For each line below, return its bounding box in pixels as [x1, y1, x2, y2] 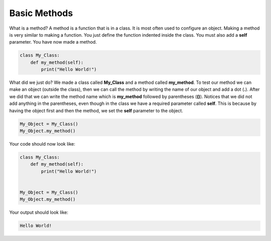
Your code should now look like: [9, 141, 75, 147]
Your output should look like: [9, 209, 69, 215]
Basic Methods [9, 8, 73, 19]
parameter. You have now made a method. [9, 39, 97, 45]
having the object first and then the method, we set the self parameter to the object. [9, 107, 183, 113]
